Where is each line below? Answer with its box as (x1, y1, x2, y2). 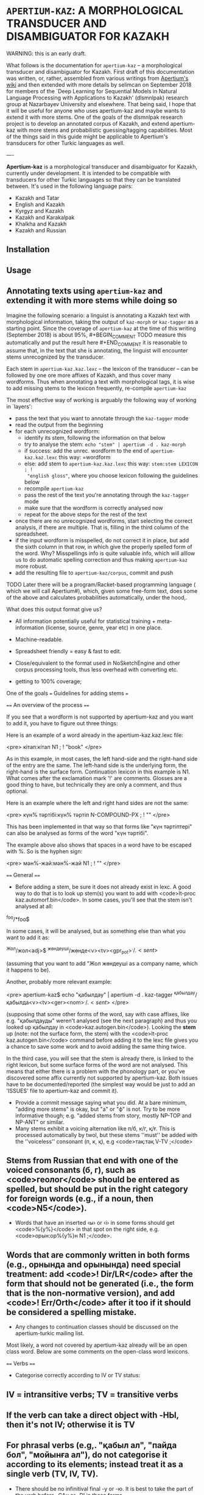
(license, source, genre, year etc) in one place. (45, 624, 163, 631)
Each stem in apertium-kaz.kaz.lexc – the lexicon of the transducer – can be (6, 365, 199, 373)
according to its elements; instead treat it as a (6, 1459, 184, 1470)
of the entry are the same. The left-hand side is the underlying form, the (6, 762, 187, 769)
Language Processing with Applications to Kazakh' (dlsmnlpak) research (6, 94, 189, 101)
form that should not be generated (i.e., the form (6, 1278, 194, 1289)
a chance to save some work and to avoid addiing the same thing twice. (6, 1042, 186, 1050)
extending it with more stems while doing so (6, 295, 178, 306)
